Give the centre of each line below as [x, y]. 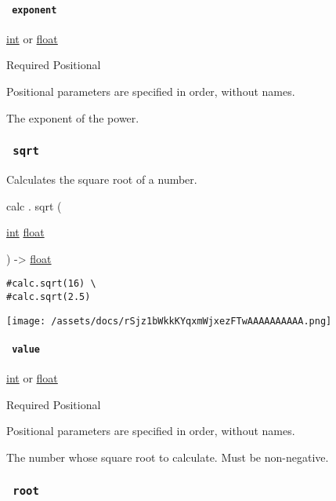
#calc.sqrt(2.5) [49, 297]
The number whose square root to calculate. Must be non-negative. [168, 457]
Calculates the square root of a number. [102, 179]
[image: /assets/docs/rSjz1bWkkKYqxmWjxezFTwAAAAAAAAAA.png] [169, 321]
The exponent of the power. [73, 117]
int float [25, 232]
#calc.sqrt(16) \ [51, 284]
